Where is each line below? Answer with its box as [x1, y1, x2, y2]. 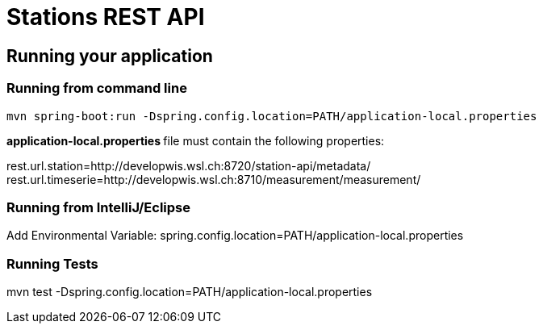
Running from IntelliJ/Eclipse [6, 198, 191, 215]
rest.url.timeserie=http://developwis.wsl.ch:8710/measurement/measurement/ [6, 172, 421, 186]
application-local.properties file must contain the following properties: [6, 133, 385, 148]
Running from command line [6, 80, 187, 97]
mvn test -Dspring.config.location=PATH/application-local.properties [6, 285, 373, 299]
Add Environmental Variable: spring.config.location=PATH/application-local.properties [6, 228, 464, 243]
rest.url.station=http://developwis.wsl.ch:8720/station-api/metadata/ [6, 158, 371, 173]
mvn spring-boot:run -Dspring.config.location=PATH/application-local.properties [6, 109, 537, 123]
